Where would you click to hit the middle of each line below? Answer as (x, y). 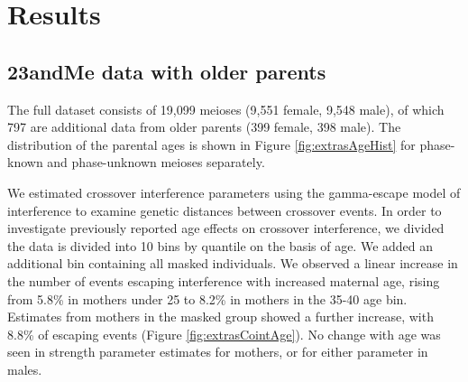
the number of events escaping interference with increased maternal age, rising (224, 280)
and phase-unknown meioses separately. (156, 162)
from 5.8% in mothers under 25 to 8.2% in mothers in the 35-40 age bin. (207, 298)
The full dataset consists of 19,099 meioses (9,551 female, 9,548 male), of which (226, 109)
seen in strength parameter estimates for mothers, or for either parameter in (218, 352)
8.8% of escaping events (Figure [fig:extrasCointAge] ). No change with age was (224, 334)
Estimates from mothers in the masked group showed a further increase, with (220, 317)
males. (25, 369)
